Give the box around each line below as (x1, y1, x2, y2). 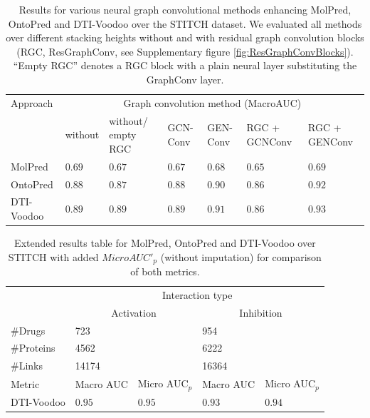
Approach (11, 95, 53, 110)
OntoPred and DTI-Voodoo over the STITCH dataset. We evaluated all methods (8, 16, 362, 31)
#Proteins (11, 340, 55, 355)
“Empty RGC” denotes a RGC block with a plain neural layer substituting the (13, 58, 357, 73)
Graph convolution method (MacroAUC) (123, 95, 302, 110)
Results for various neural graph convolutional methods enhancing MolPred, (18, 2, 351, 16)
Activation (111, 305, 157, 320)
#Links (11, 358, 43, 373)
